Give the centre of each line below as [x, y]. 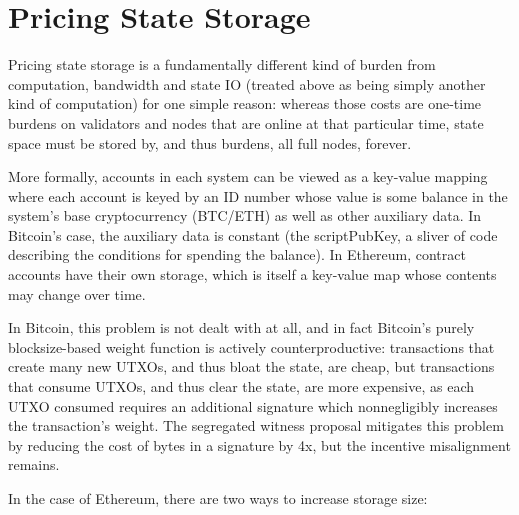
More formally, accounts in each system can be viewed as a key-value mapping [248, 176]
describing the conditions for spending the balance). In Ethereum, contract [237, 254]
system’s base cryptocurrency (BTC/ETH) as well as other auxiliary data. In [245, 215]
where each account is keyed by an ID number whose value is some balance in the [258, 195]
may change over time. [77, 293]
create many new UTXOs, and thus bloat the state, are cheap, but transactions [251, 366]
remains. [34, 464]
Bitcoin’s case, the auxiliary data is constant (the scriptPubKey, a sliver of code [253, 234]
